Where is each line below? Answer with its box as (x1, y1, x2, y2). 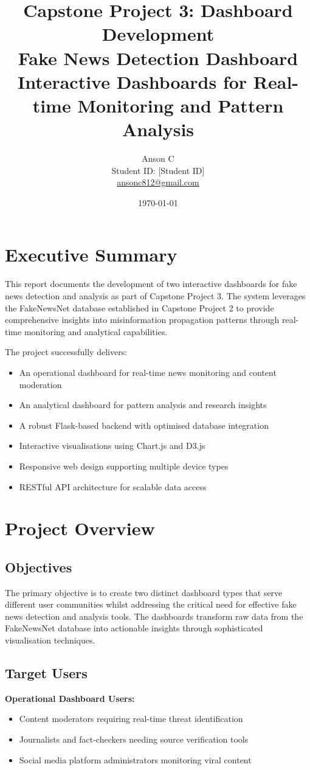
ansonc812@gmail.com (117, 176, 199, 189)
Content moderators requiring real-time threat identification (19, 712, 243, 725)
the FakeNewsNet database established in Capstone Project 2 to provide (5, 301, 274, 314)
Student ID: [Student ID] (111, 164, 205, 176)
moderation (19, 378, 62, 390)
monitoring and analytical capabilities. (24, 325, 168, 338)
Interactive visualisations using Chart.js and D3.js (19, 439, 205, 452)
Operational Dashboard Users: (5, 692, 135, 704)
